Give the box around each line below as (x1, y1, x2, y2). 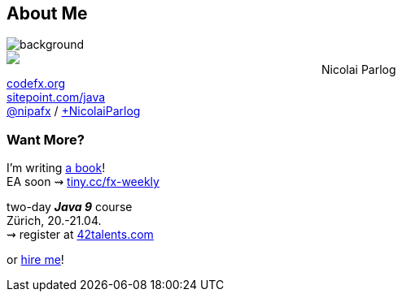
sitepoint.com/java (7, 90, 106, 105)
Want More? (7, 131, 85, 148)
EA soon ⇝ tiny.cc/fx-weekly (7, 175, 159, 189)
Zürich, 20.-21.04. (7, 214, 102, 228)
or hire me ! (7, 253, 64, 267)
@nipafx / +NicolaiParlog (7, 104, 141, 119)
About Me (7, 3, 88, 24)
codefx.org (7, 76, 66, 91)
